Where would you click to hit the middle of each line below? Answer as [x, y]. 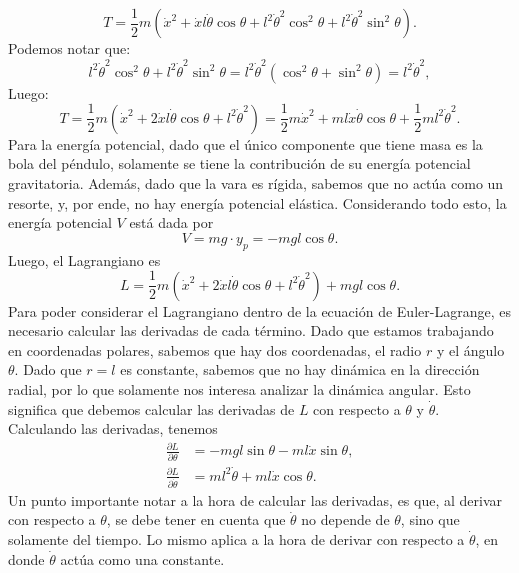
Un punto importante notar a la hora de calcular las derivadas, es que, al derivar [255, 499]
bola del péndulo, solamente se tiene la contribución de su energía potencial [239, 163]
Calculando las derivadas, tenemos [113, 428]
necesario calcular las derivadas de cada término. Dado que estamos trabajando [251, 330]
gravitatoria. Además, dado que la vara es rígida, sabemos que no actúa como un [256, 183]
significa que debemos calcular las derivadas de [151, 408]
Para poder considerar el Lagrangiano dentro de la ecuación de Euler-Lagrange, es [259, 310]
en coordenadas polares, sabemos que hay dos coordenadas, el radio [215, 349]
